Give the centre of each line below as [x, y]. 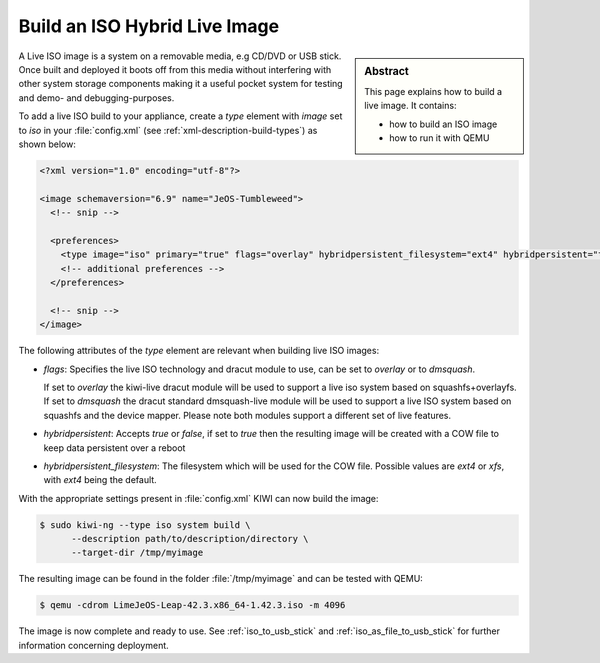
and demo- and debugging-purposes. [96, 97]
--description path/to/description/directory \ [190, 539]
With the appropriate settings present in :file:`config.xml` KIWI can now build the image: [198, 498]
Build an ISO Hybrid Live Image [149, 26]
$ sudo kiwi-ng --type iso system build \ [145, 524]
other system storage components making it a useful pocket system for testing [181, 84]
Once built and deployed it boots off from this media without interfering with [175, 69]
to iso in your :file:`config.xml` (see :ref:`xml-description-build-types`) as [168, 130]
